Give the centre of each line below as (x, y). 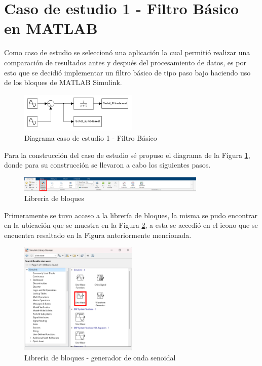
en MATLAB (51, 28)
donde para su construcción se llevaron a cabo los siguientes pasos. (107, 165)
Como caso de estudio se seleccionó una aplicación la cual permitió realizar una (127, 52)
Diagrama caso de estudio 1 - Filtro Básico (91, 137)
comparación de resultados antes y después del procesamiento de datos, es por (125, 62)
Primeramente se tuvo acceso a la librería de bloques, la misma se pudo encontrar (131, 215)
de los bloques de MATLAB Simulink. (63, 82)
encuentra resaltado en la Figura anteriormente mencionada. (98, 235)
